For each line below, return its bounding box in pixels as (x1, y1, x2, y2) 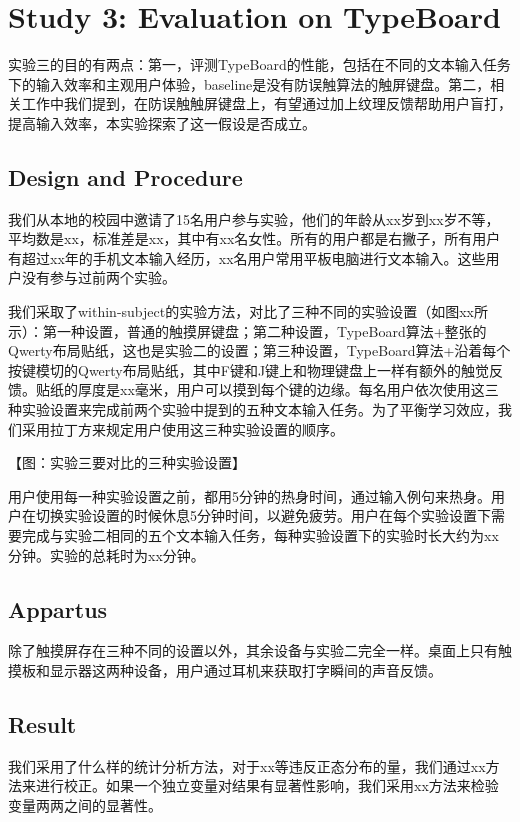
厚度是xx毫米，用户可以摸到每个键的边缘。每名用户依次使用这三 (77, 379, 499, 400)
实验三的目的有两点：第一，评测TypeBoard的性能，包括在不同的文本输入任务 (8, 54, 511, 75)
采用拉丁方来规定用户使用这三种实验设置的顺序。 (21, 418, 344, 439)
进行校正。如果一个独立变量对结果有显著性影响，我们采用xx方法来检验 (35, 775, 499, 796)
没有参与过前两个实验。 (21, 267, 176, 288)
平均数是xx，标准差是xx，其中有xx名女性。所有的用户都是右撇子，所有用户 (8, 228, 501, 249)
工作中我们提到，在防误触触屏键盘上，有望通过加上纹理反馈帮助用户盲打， (21, 93, 512, 114)
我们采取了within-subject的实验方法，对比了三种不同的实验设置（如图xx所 (8, 301, 488, 322)
